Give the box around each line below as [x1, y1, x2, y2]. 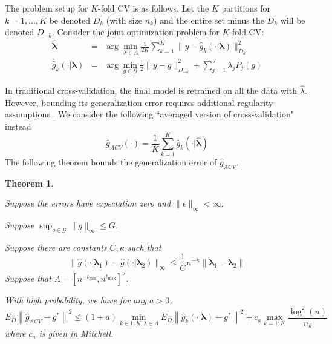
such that [127, 240, 161, 253]
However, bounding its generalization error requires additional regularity [5, 96, 273, 108]
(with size [106, 13, 142, 26]
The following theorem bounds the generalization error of [5, 155, 217, 168]
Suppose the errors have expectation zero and [5, 197, 171, 210]
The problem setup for [5, 2, 88, 14]
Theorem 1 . [5, 176, 54, 189]
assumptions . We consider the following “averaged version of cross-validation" [5, 108, 295, 121]
